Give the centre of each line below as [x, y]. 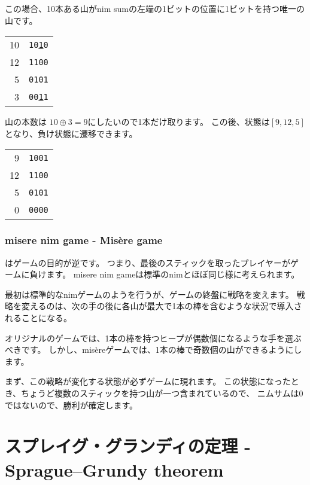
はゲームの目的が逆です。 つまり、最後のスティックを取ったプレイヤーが [148, 262]
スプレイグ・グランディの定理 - [128, 446]
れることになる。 [38, 317]
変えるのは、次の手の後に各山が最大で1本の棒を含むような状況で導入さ [162, 306]
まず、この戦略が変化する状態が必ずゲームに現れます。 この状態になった [148, 381]
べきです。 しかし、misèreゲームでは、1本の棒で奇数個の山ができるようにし [154, 350]
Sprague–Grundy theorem [114, 469]
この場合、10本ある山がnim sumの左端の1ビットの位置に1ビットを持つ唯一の [155, 8]
